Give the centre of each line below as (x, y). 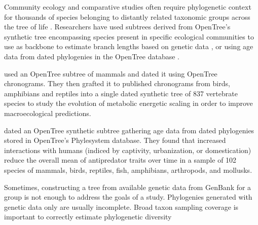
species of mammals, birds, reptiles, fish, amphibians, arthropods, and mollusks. (128, 170)
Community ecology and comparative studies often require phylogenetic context (128, 7)
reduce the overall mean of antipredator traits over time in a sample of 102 (120, 160)
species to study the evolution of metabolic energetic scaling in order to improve (128, 103)
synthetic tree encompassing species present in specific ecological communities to (129, 36)
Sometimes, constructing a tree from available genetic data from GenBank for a (128, 187)
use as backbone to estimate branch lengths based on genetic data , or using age (129, 46)
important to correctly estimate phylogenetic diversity (88, 217)
